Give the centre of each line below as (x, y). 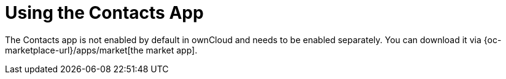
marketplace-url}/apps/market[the (74, 50)
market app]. (172, 50)
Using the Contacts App (104, 13)
